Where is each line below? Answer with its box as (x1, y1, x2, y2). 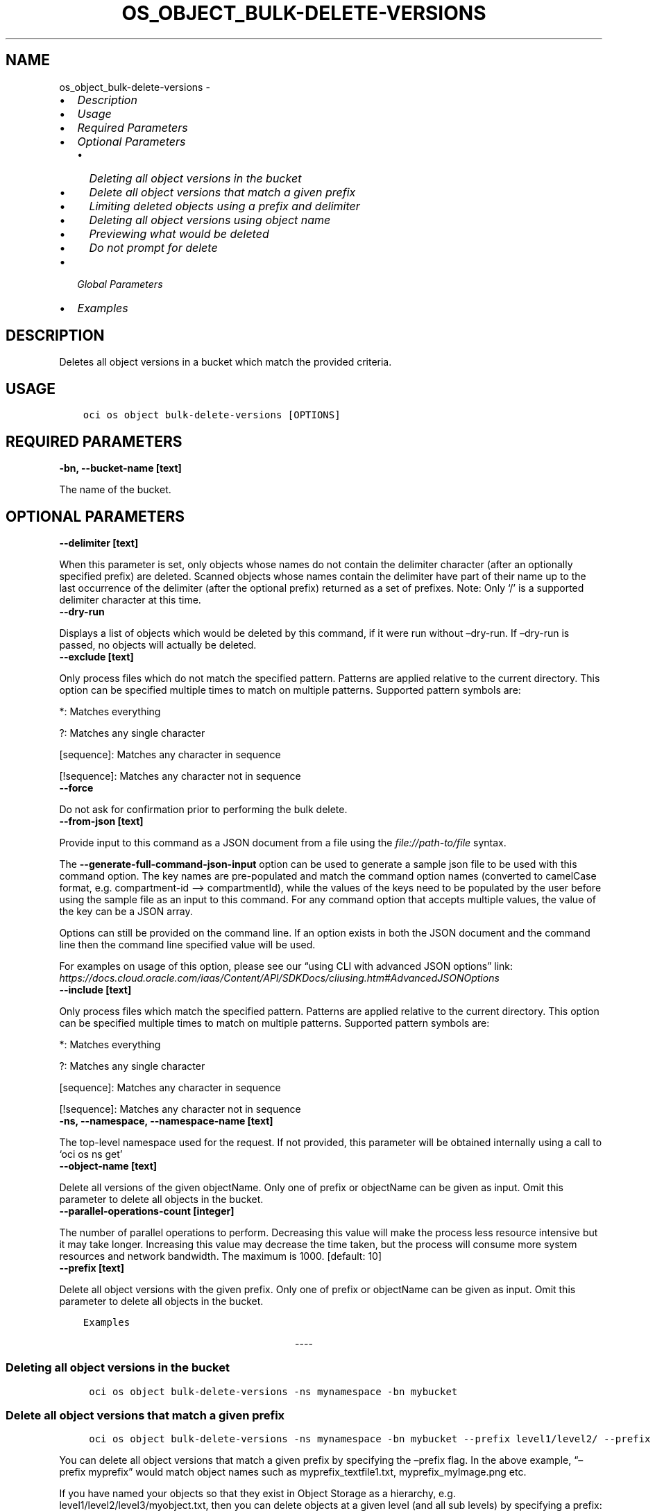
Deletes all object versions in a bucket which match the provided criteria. (59, 356, 392, 368)
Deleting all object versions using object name (89, 212, 331, 227)
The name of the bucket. (59, 484, 171, 496)
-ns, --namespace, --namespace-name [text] (59, 1114, 273, 1127)
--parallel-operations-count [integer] (59, 1204, 235, 1217)
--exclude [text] (59, 650, 134, 663)
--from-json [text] (59, 814, 144, 827)
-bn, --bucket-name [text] (59, 462, 182, 475)
